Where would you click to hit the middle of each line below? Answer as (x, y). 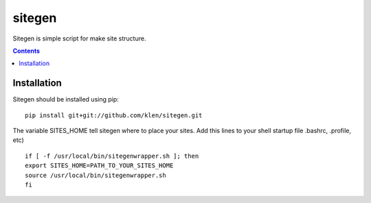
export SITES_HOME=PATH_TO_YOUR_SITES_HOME (99, 166)
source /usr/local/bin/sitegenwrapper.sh (95, 175)
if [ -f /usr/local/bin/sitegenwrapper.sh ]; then (112, 156)
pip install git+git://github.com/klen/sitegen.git (114, 115)
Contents (26, 51)
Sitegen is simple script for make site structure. (79, 38)
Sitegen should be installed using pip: (66, 99)
